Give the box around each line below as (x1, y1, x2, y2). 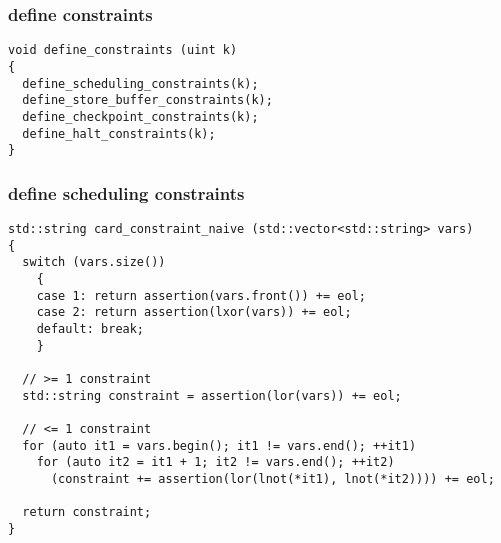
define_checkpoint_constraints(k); (22, 109, 259, 124)
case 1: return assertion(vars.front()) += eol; (36, 288, 366, 303)
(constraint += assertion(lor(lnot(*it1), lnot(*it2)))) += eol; (50, 471, 495, 486)
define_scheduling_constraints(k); (22, 76, 259, 91)
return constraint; (22, 505, 152, 520)
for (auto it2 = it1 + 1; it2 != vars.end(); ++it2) (36, 455, 395, 470)
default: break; (36, 321, 145, 336)
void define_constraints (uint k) (8, 43, 238, 58)
